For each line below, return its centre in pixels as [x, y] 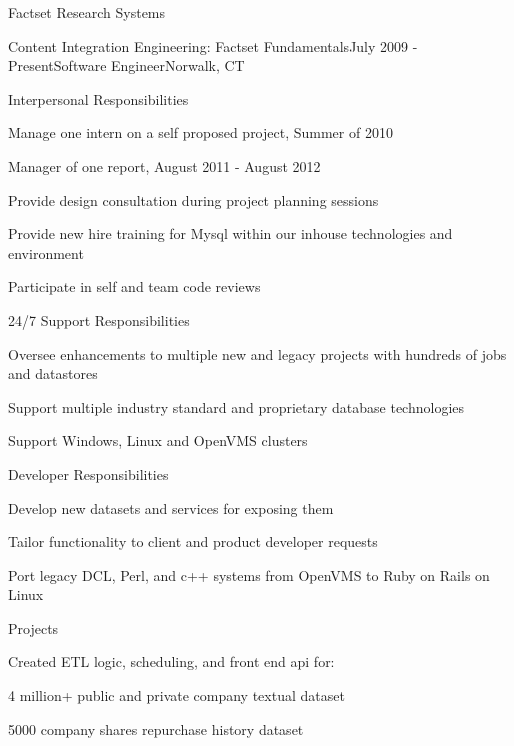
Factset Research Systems [87, 12]
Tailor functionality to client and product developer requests [193, 541]
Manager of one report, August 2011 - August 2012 [164, 165]
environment [46, 252]
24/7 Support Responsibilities [99, 319]
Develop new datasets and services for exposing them [171, 507]
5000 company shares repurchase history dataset [156, 728]
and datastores [53, 373]
